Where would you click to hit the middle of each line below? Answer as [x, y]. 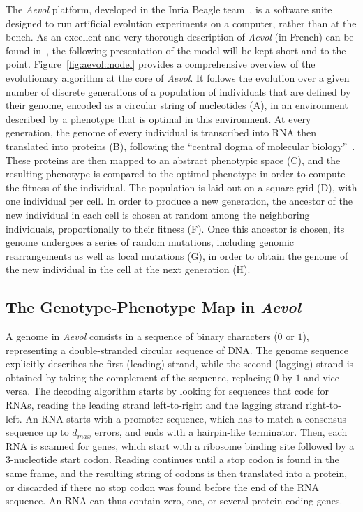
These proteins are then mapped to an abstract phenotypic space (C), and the [173, 160]
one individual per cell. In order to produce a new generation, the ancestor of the [179, 201]
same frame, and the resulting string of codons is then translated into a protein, [177, 473]
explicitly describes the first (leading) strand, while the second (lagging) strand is [180, 364]
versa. [18, 391]
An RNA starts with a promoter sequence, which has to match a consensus [186, 418]
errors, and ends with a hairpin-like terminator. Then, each [221, 432]
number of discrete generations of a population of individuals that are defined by [178, 91]
